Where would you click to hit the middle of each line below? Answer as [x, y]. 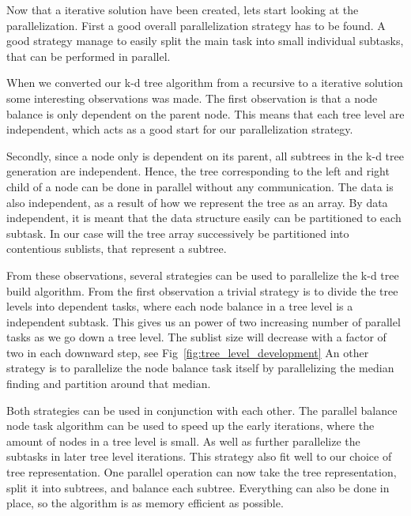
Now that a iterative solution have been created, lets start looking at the [183, 9]
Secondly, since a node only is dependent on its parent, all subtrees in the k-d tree [205, 155]
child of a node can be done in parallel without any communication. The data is [200, 186]
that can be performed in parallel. [89, 56]
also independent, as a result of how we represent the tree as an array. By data [197, 202]
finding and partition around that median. [109, 384]
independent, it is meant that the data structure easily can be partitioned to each [204, 218]
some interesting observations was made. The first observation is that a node [192, 98]
